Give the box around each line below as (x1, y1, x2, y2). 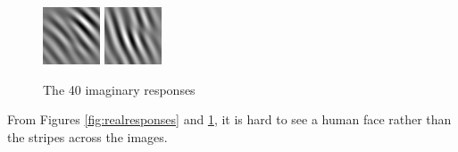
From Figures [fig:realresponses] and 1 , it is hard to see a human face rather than (7, 110, 452, 129)
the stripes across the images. (7, 127, 168, 146)
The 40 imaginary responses (43, 80, 196, 98)
